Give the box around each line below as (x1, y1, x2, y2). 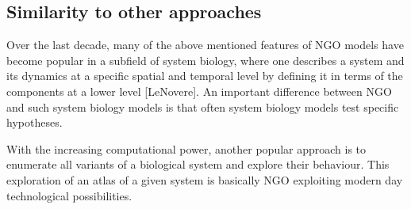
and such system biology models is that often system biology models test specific (6, 98, 399, 115)
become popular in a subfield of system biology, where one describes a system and (6, 51, 405, 68)
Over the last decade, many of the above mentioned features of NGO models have (6, 36, 404, 53)
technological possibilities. (6, 187, 133, 203)
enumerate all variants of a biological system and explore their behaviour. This (6, 156, 390, 173)
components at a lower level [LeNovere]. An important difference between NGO (6, 82, 392, 99)
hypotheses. (6, 114, 63, 131)
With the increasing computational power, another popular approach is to (6, 140, 367, 157)
